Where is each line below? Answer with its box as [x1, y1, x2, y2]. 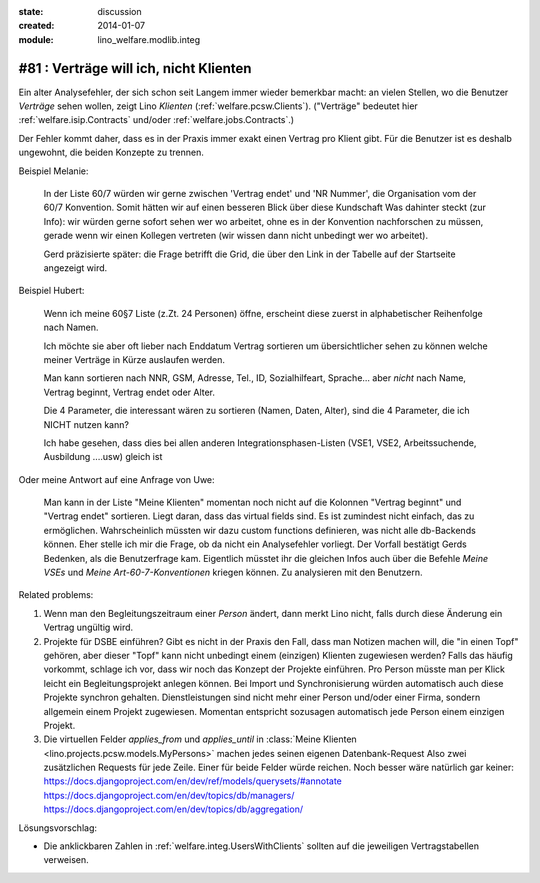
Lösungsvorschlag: [18, 821, 98, 834]
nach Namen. [43, 321, 99, 334]
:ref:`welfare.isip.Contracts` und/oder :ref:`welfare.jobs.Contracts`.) [18, 114, 295, 126]
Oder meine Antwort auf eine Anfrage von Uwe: [18, 473, 215, 485]
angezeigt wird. [43, 261, 108, 274]
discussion [97, 6, 142, 17]
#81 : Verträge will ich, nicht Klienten [18, 60, 252, 77]
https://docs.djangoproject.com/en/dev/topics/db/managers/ [43, 789, 295, 801]
